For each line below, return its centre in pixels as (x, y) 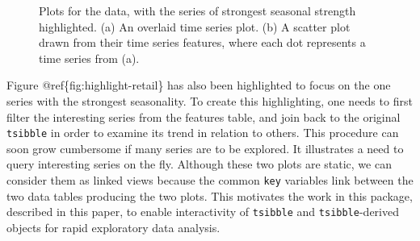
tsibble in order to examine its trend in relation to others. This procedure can (203, 133)
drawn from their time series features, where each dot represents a (202, 42)
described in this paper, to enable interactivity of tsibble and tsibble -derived (203, 212)
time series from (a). (89, 58)
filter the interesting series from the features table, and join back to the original (204, 116)
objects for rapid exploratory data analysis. (113, 227)
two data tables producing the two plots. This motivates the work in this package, (210, 195)
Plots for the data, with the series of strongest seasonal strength (197, 10)
